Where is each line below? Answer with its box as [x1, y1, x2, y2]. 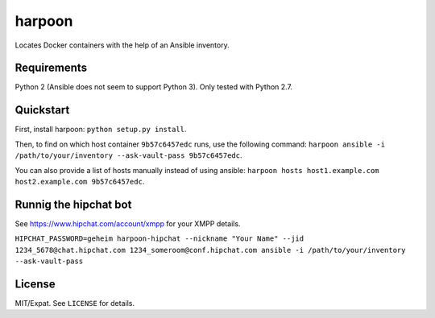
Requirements [14, 61, 88, 75]
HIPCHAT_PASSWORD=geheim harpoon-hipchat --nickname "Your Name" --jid [14, 234, 304, 243]
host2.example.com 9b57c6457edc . [14, 176, 145, 186]
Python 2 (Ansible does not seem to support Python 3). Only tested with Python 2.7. [14, 82, 293, 92]
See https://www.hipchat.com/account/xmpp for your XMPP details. [14, 218, 241, 229]
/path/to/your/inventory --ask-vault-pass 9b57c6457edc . [14, 151, 242, 160]
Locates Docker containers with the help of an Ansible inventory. [14, 40, 230, 50]
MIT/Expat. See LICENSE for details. [14, 298, 135, 308]
